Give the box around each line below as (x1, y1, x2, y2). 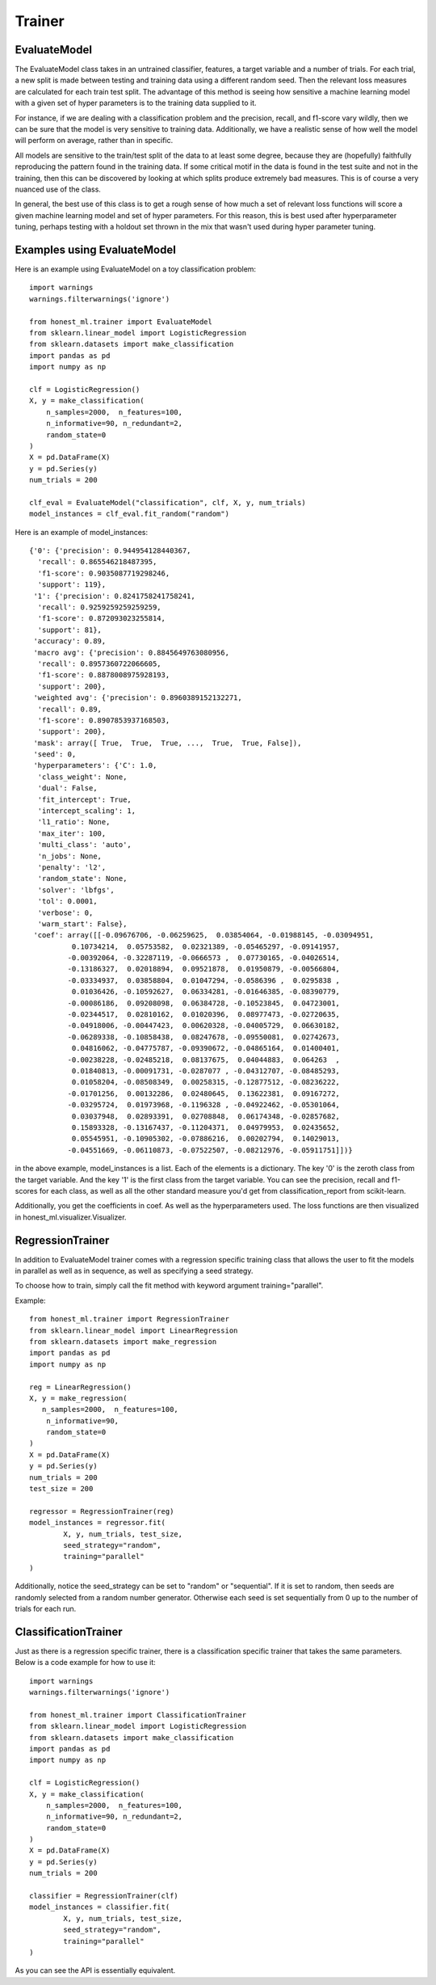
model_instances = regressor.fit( (29, 1518, 166, 1528)
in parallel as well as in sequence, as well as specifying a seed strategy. (15, 1266, 254, 1275)
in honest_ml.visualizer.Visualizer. (15, 1212, 127, 1222)
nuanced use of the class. (15, 184, 101, 194)
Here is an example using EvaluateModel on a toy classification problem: (15, 264, 257, 274)
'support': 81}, (37, 625, 103, 634)
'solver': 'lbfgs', (37, 885, 115, 895)
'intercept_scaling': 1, (37, 807, 136, 815)
